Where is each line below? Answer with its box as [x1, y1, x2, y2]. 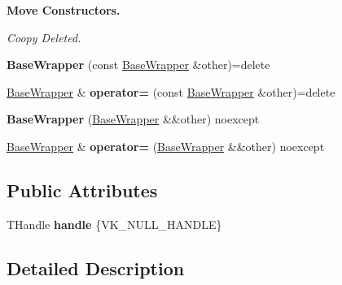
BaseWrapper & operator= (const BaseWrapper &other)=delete [7, 83, 335, 100]
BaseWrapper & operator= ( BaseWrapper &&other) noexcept [7, 137, 325, 154]
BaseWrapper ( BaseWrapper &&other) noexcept [7, 110, 260, 127]
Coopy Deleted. [7, 28, 81, 45]
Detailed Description [7, 255, 185, 280]
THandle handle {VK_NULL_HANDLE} [7, 215, 222, 232]
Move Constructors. [7, 2, 121, 18]
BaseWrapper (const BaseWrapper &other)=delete [7, 56, 270, 73]
